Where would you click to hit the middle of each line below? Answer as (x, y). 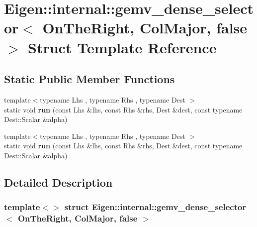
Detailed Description (58, 182)
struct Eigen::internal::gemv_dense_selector (155, 207)
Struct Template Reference (122, 47)
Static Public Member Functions (89, 79)
